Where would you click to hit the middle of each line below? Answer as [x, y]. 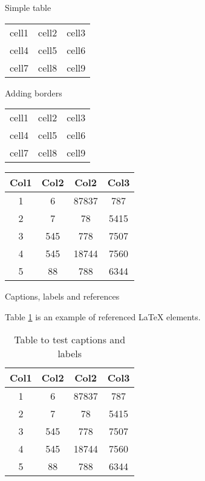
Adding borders [34, 92]
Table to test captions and [70, 340]
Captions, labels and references [62, 296]
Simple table [28, 7]
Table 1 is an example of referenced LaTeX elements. [103, 316]
